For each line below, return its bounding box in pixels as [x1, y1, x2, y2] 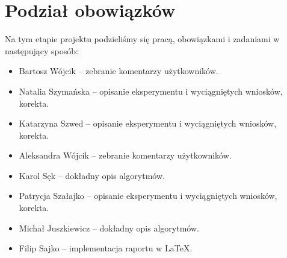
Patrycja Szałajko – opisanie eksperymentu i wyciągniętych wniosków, [19, 189, 277, 202]
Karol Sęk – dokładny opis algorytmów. [19, 169, 165, 181]
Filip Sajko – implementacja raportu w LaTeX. [19, 242, 193, 254]
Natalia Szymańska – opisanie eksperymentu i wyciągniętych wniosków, [19, 84, 283, 97]
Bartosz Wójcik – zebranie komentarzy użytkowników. [19, 64, 218, 77]
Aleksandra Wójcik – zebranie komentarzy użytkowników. [19, 149, 232, 162]
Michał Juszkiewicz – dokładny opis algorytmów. [19, 221, 199, 234]
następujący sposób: [5, 44, 78, 57]
